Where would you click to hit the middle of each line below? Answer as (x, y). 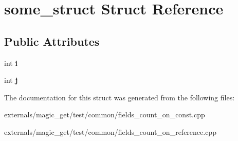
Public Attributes (52, 41)
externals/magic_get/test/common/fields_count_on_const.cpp (105, 114)
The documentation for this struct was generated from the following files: (120, 97)
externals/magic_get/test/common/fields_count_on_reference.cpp (110, 131)
